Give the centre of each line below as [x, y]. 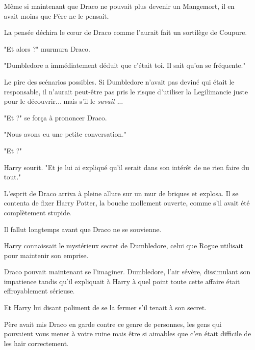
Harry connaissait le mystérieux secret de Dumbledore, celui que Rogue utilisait [124, 246]
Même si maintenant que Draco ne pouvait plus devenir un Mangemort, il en [119, 6]
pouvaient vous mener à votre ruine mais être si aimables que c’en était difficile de [127, 334]
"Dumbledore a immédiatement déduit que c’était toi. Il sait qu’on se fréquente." [125, 65]
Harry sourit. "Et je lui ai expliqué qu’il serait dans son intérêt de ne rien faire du [127, 167]
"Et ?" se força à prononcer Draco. [55, 117]
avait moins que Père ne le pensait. [56, 15]
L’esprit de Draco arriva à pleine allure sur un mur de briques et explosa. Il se [121, 193]
